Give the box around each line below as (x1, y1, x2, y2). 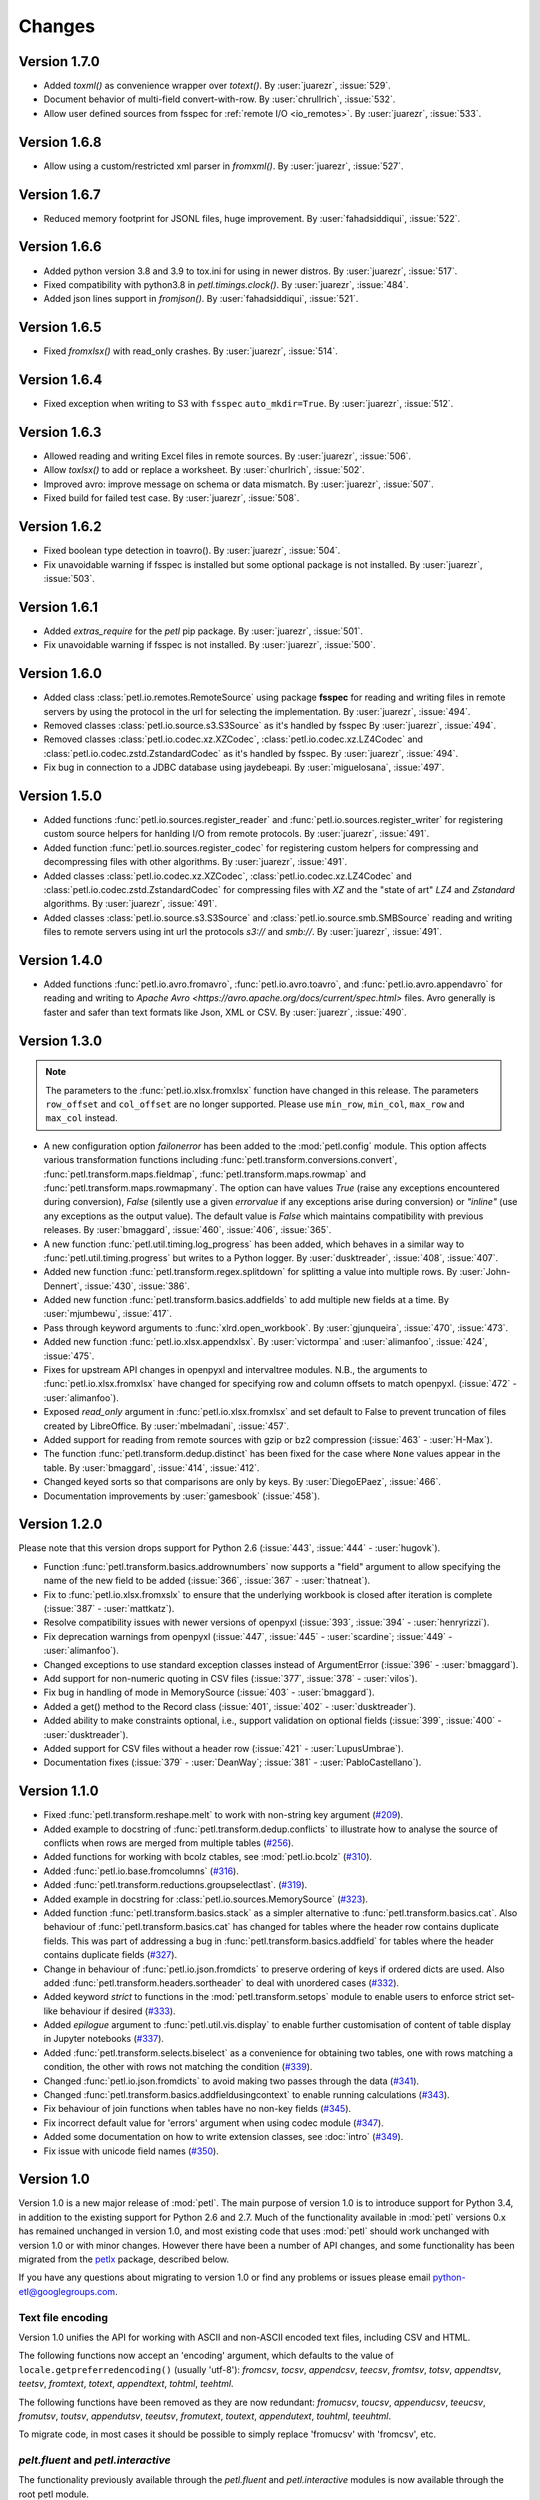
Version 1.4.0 (18, 951, 103, 969)
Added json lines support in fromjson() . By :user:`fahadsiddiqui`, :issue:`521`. (43, 293, 359, 305)
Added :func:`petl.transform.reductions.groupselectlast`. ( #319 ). (43, 1879, 308, 1891)
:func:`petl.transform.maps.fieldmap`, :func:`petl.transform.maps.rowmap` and (43, 1168, 367, 1180)
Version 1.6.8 (18, 133, 102, 150)
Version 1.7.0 (18, 53, 100, 70)
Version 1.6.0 (18, 665, 102, 682)
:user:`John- (459, 1266, 511, 1278)
